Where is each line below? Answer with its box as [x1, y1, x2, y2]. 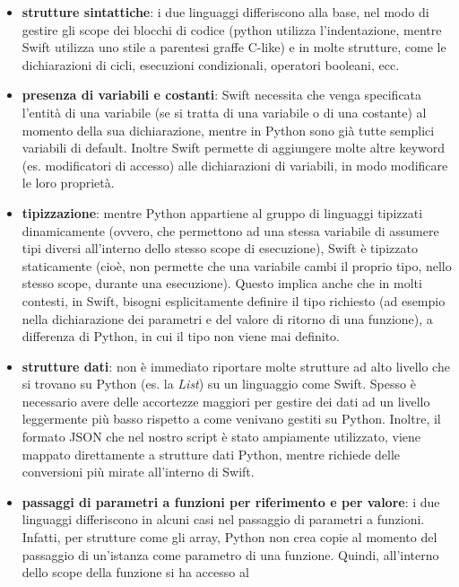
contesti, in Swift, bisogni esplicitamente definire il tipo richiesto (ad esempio [22, 291, 446, 310]
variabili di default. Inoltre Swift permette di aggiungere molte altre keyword [22, 138, 446, 157]
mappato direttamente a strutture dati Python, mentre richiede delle [22, 444, 401, 463]
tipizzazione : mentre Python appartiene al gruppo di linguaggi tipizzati [22, 203, 423, 222]
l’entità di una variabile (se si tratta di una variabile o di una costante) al [22, 102, 427, 121]
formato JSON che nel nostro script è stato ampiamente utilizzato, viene [22, 427, 421, 446]
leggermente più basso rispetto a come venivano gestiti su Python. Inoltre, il [22, 409, 441, 428]
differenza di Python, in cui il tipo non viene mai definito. [22, 327, 340, 346]
